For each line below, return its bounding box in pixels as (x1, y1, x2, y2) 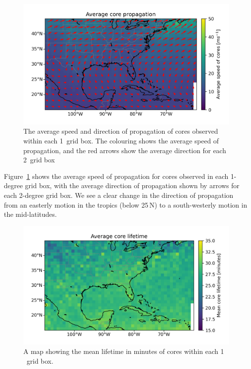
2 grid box (23, 155, 55, 165)
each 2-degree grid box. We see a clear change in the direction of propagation (4, 190, 234, 200)
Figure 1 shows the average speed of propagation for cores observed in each (4, 171, 229, 181)
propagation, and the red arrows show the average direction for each (23, 145, 226, 155)
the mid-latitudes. (4, 209, 57, 219)
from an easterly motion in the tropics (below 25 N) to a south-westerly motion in (4, 199, 247, 210)
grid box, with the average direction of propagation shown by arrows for (25, 180, 240, 191)
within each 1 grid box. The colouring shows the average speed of (23, 136, 219, 146)
